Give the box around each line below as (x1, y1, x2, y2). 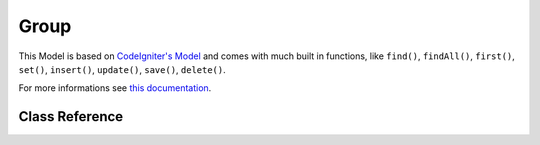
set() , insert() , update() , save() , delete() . (18, 63, 227, 75)
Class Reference (18, 108, 124, 125)
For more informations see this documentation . (18, 82, 212, 94)
